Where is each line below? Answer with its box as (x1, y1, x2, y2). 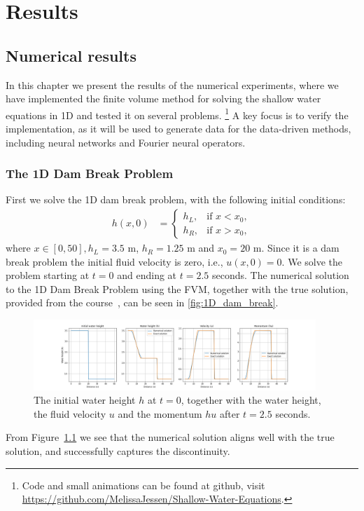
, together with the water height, (181, 393, 321, 407)
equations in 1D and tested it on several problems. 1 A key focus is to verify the (6, 105, 349, 122)
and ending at (117, 268, 177, 282)
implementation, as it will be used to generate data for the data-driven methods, (6, 121, 351, 136)
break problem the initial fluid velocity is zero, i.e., (6, 254, 223, 268)
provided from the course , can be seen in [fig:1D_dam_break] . (6, 295, 279, 310)
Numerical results (6, 44, 136, 66)
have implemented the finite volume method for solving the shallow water (6, 91, 321, 106)
